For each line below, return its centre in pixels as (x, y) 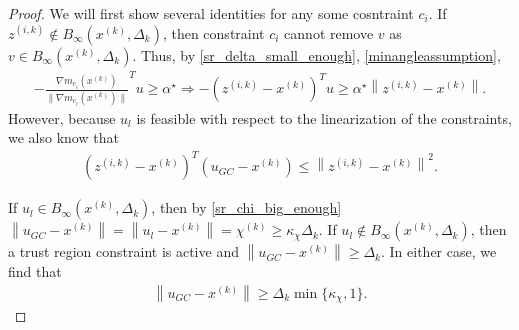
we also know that (63, 137)
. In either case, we (438, 251)
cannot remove (329, 32)
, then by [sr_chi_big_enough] (246, 207)
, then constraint (213, 32)
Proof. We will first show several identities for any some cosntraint (211, 13)
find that (35, 271)
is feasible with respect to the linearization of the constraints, (324, 117)
